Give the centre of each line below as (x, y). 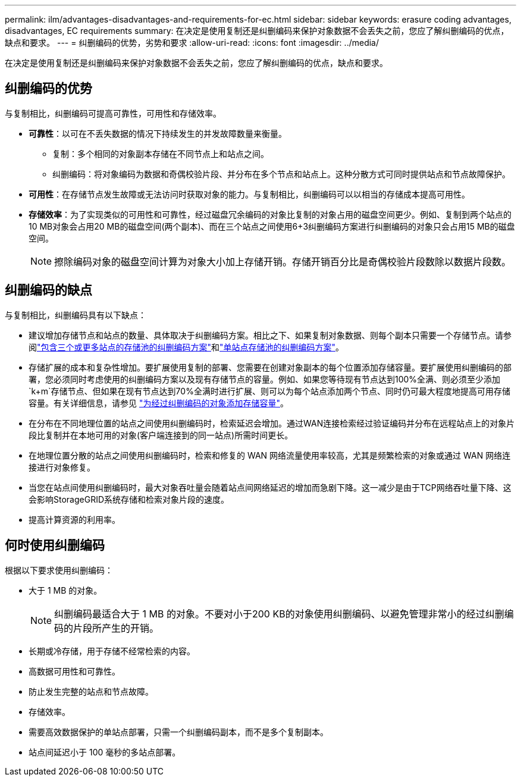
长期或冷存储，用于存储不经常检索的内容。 (112, 651)
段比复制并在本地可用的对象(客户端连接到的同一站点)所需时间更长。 (161, 435)
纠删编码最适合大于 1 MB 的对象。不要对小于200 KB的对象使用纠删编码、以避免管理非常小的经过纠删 (279, 614)
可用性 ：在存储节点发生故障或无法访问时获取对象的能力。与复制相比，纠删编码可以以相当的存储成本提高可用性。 (249, 194)
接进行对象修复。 (62, 467)
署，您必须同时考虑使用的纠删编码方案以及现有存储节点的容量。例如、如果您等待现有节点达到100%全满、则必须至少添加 (265, 379)
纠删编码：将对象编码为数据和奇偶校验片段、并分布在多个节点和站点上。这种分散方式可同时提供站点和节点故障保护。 (281, 174)
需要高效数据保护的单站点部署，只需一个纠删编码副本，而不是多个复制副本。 (178, 732)
